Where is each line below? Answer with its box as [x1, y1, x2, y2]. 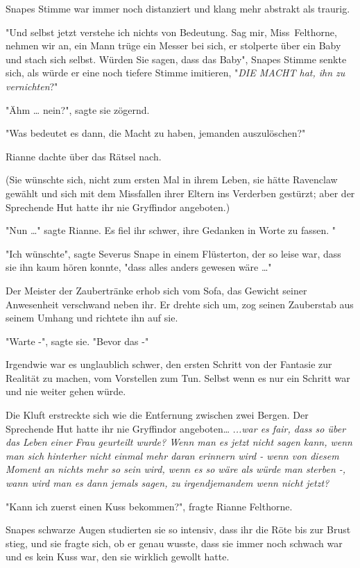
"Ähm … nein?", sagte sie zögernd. [6, 102, 150, 117]
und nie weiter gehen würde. [6, 384, 126, 399]
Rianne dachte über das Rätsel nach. [6, 149, 162, 163]
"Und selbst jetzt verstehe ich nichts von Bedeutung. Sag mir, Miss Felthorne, [6, 24, 337, 39]
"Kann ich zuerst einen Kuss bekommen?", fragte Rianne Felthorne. [6, 499, 293, 513]
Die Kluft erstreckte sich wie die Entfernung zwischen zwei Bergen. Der [6, 408, 309, 422]
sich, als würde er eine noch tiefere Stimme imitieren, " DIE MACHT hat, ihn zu [6, 65, 345, 80]
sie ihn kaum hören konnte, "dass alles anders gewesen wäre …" [6, 260, 272, 274]
